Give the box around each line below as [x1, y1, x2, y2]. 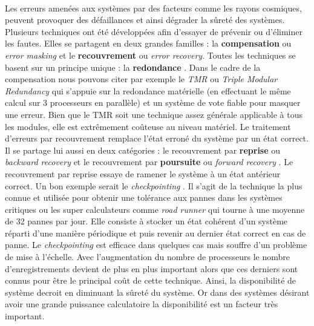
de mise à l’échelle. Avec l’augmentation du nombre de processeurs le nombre [5, 250, 290, 263]
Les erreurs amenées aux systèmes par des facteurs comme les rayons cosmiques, [5, 1, 302, 14]
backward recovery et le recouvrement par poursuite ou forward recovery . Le [5, 155, 293, 168]
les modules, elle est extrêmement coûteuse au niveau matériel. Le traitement [5, 120, 291, 132]
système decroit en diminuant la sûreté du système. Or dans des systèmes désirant [5, 285, 310, 298]
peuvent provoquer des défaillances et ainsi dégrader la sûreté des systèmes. [5, 13, 285, 26]
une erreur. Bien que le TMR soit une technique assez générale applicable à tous [5, 108, 303, 120]
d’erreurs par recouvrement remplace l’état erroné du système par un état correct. [5, 132, 309, 145]
